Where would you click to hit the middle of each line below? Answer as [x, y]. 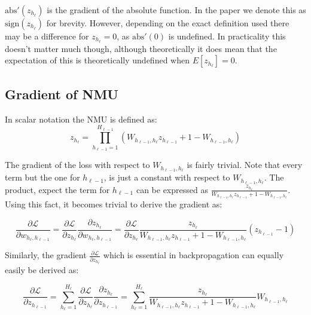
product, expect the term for [57, 189]
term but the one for [42, 177]
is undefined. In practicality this [227, 36]
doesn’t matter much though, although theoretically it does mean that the [141, 48]
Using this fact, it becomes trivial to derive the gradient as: [114, 204]
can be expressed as [172, 189]
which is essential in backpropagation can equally [193, 255]
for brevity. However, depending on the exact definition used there [168, 23]
